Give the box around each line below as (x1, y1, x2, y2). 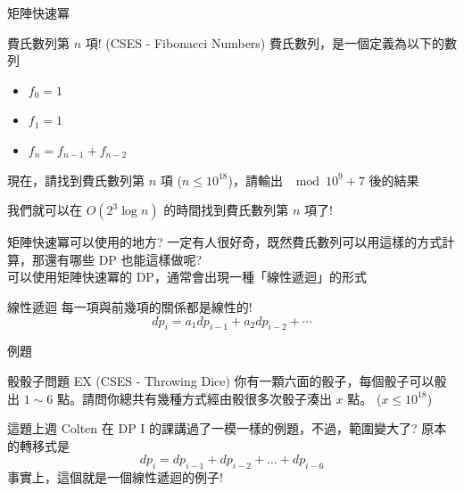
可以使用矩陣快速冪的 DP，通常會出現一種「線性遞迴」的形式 (7, 267, 367, 286)
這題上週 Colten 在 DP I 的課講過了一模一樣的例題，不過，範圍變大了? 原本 (7, 419, 447, 438)
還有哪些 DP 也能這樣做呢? (44, 250, 203, 268)
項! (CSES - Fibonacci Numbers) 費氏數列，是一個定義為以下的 (85, 33, 444, 52)
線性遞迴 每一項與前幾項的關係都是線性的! (7, 297, 253, 316)
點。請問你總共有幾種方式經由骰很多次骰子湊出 (56, 389, 332, 407)
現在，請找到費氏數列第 (7, 170, 145, 189)
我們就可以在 (7, 201, 82, 219)
